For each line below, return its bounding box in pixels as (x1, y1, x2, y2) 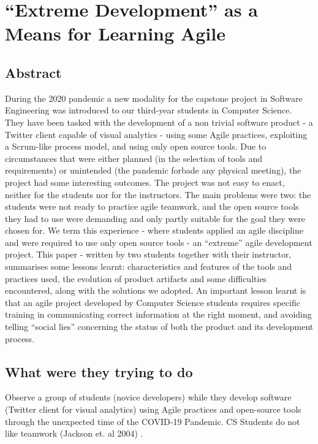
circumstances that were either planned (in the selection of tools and (5, 151, 263, 164)
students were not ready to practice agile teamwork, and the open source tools (5, 200, 299, 213)
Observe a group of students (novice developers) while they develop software (5, 391, 292, 404)
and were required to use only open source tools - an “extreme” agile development (5, 235, 312, 248)
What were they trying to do (5, 362, 193, 381)
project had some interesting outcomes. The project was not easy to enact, (5, 175, 285, 188)
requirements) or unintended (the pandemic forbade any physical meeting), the (5, 164, 301, 177)
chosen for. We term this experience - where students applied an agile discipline (5, 224, 304, 237)
